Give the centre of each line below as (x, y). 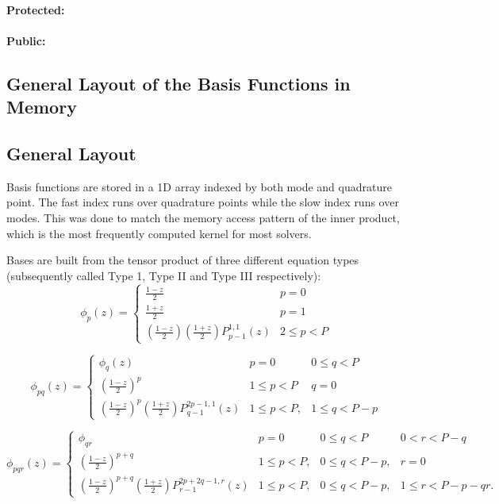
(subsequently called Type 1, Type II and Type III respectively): (164, 275)
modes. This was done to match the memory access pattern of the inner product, (203, 217)
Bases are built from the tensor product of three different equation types (183, 260)
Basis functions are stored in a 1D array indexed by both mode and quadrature (199, 186)
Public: (26, 40)
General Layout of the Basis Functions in (178, 83)
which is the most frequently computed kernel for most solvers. (159, 233)
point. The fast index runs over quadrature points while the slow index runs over (203, 202)
